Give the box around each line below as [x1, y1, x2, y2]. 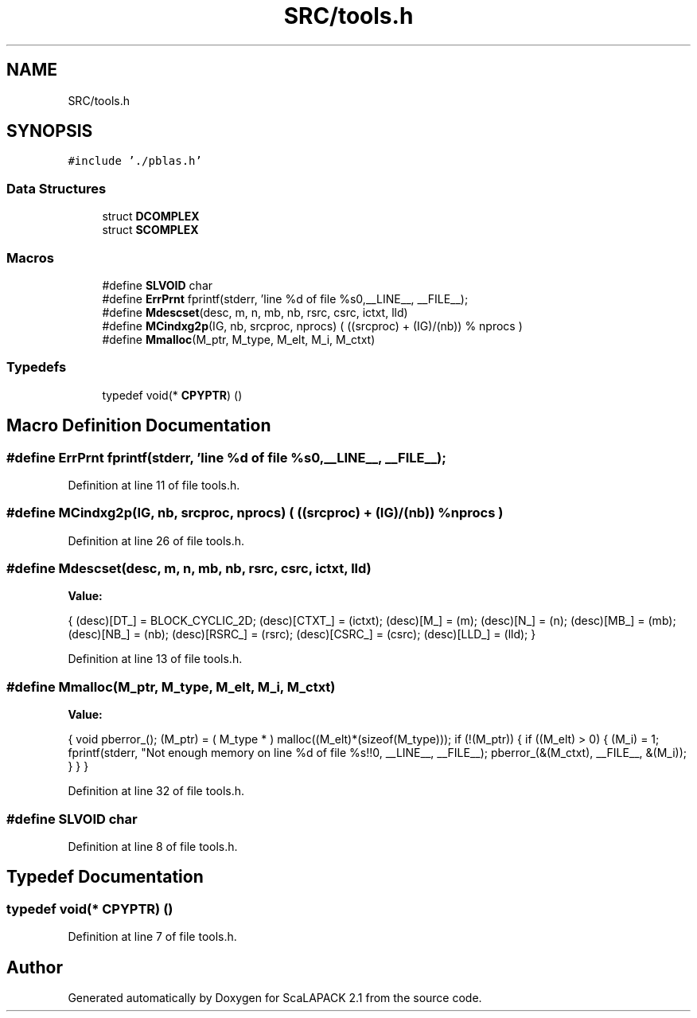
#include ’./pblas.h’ [68, 154, 202, 168]
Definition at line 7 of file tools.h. [68, 930, 237, 944]
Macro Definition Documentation [6, 415, 271, 436]
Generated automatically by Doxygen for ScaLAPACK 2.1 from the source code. [68, 990, 482, 1004]
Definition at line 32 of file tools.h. [68, 784, 245, 798]
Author [6, 957, 63, 977]
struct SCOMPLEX [102, 223, 199, 237]
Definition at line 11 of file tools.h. [68, 478, 240, 492]
